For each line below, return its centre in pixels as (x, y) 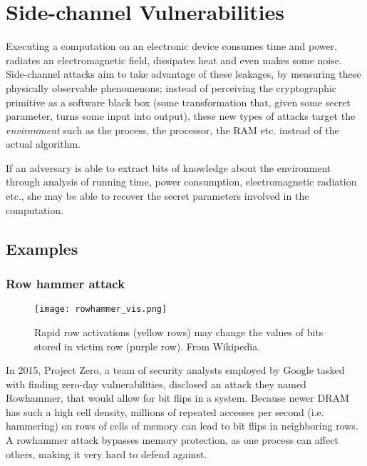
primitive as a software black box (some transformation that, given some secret (178, 102)
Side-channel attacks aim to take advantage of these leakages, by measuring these (183, 74)
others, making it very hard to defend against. (107, 454)
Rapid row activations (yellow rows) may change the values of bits (179, 331)
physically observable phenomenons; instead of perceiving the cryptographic (171, 87)
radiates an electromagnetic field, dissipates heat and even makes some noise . (174, 60)
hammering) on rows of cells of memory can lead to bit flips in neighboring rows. (182, 426)
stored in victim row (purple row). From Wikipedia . (148, 346)
